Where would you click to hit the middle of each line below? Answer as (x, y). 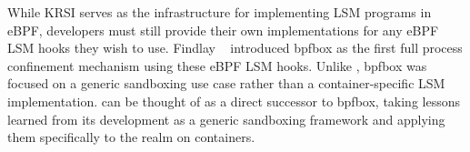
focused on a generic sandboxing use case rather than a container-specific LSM (226, 83)
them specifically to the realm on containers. (131, 137)
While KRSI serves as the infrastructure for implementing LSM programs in (220, 12)
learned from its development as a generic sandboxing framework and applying (226, 119)
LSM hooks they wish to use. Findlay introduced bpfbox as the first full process (235, 48)
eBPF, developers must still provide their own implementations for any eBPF (223, 30)
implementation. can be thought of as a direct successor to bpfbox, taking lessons (234, 101)
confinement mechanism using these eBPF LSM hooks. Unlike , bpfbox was (217, 65)
